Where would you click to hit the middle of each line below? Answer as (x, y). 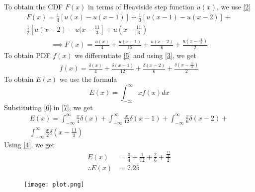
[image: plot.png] (54, 184)
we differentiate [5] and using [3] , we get (135, 55)
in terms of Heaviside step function (141, 6)
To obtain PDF (27, 55)
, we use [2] (234, 6)
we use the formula (88, 79)
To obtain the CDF (34, 6)
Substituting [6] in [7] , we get (48, 107)
